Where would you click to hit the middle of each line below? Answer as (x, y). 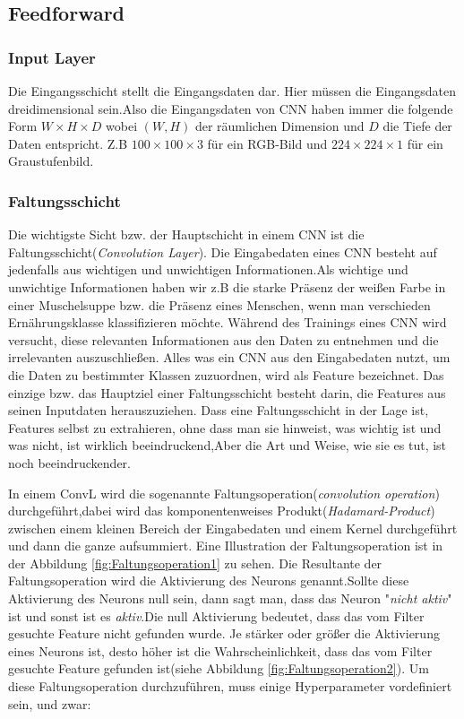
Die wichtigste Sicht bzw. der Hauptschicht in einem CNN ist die (186, 234)
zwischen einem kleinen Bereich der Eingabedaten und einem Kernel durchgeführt (233, 528)
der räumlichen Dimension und (279, 126)
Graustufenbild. (51, 161)
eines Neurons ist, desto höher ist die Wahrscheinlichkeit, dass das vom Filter (220, 650)
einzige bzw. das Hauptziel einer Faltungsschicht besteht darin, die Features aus (227, 392)
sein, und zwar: (50, 703)
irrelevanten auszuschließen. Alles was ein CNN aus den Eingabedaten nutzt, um (229, 357)
